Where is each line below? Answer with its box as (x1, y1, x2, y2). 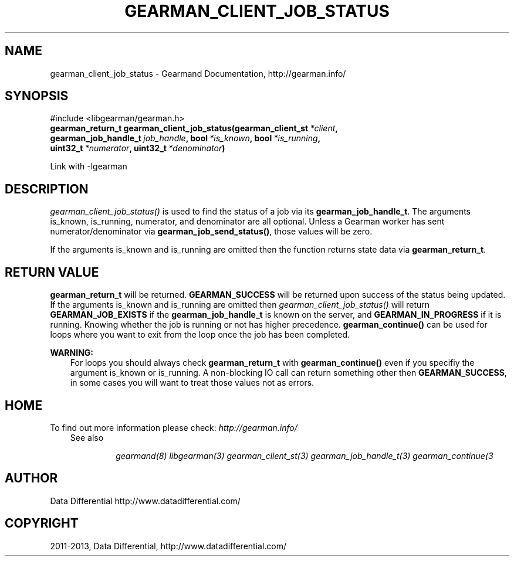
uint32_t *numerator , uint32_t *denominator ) (50, 143, 225, 154)
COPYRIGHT (5, 516, 79, 531)
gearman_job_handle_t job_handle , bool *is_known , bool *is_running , (50, 133, 321, 144)
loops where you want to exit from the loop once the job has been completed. (50, 329, 350, 340)
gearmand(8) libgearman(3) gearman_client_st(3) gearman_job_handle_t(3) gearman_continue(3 (116, 450, 493, 461)
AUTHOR (5, 471, 58, 486)
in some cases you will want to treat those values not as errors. (70, 378, 315, 388)
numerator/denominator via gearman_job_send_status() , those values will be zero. (50, 226, 373, 237)
